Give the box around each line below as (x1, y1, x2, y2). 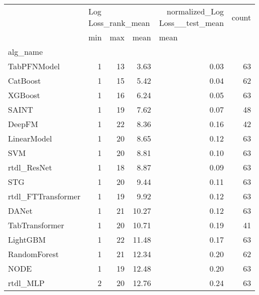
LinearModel (8, 133, 52, 144)
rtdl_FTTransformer (8, 190, 81, 202)
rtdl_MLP (8, 277, 45, 289)
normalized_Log (166, 5, 224, 17)
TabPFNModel (8, 60, 60, 72)
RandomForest (8, 248, 59, 260)
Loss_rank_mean (88, 17, 150, 28)
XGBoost (8, 89, 40, 101)
